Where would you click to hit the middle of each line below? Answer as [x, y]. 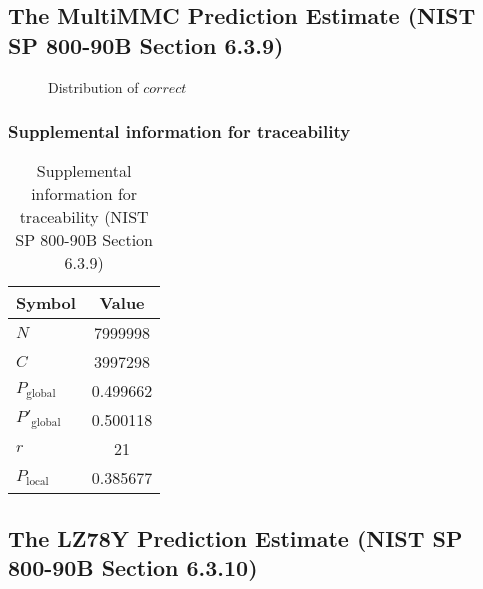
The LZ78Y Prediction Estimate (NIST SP [235, 537]
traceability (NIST [84, 217]
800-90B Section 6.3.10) [133, 567]
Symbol [46, 303]
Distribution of [93, 86]
